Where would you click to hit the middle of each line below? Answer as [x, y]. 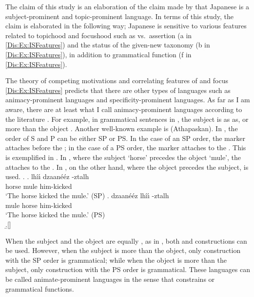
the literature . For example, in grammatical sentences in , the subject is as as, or [127, 119]
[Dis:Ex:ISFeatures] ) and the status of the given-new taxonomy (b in [108, 45]
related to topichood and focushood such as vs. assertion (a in [99, 35]
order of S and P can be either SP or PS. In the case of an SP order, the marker [125, 138]
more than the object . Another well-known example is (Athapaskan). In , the [122, 128]
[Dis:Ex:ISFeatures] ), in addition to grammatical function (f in [98, 54]
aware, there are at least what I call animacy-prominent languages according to [124, 109]
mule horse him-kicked [39, 205]
